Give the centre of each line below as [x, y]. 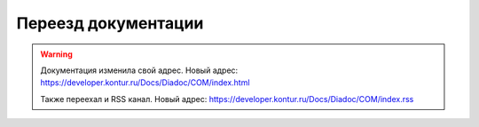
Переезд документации [110, 23]
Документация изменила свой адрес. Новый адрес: [139, 70]
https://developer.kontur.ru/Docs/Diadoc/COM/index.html [145, 83]
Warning [56, 54]
